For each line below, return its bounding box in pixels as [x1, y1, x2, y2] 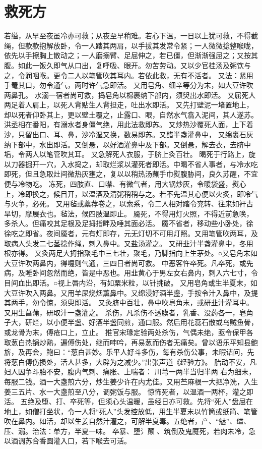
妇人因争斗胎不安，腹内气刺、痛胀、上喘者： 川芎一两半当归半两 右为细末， [4, 366, 256, 377]
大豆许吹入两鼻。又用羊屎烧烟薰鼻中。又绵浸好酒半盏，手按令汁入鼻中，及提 [4, 287, 258, 298]
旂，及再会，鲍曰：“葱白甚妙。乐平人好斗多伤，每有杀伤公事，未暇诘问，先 [4, 347, 254, 357]
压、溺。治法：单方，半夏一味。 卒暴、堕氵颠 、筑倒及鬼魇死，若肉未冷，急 [4, 425, 256, 436]
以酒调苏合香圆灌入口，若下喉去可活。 [4, 435, 131, 446]
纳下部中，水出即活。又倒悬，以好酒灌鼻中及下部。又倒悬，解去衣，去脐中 [4, 139, 251, 149]
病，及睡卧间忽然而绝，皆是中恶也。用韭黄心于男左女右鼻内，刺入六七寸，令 [4, 267, 258, 278]
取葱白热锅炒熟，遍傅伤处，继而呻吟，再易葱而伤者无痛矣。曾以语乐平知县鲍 [4, 336, 258, 347]
